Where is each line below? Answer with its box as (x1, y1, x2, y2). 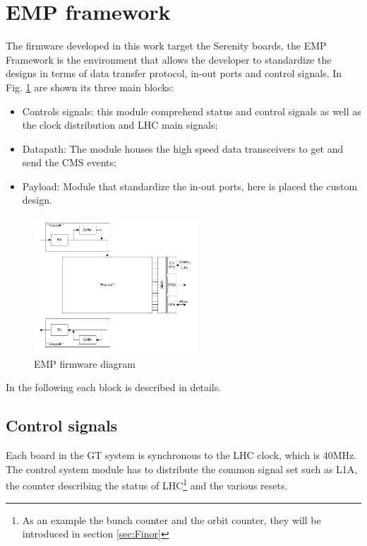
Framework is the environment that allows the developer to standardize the (6, 52, 332, 66)
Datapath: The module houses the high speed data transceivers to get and (22, 141, 344, 156)
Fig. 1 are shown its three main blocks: (6, 79, 174, 94)
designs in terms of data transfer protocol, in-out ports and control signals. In (6, 66, 342, 81)
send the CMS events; (22, 155, 116, 170)
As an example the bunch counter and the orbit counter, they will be (22, 512, 321, 527)
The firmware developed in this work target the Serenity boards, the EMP (6, 38, 327, 53)
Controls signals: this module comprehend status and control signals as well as (22, 103, 361, 118)
